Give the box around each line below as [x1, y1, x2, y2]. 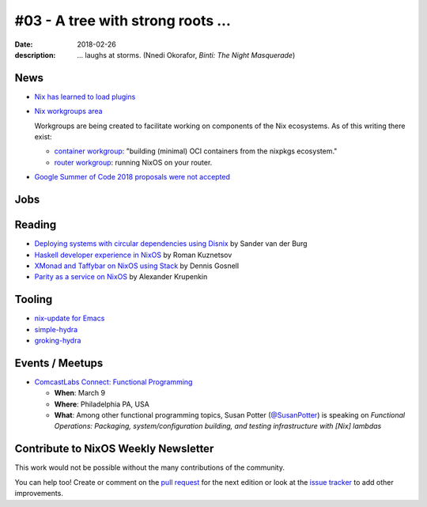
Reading [14, 218, 57, 232]
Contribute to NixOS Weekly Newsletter [14, 442, 214, 456]
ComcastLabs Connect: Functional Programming [34, 376, 193, 387]
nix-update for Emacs [34, 313, 105, 323]
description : [14, 50, 56, 59]
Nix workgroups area [34, 107, 103, 116]
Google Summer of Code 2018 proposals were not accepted [34, 172, 231, 182]
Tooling [14, 293, 53, 306]
